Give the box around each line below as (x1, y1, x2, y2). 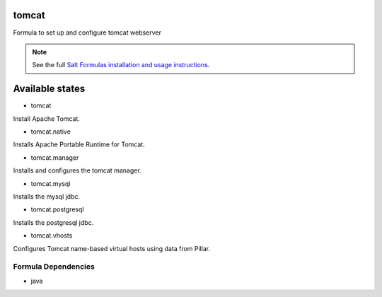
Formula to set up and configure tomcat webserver (13, 28, 162, 37)
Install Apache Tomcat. (13, 114, 81, 123)
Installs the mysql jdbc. (13, 192, 81, 201)
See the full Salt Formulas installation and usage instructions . (32, 61, 210, 69)
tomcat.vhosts (30, 231, 73, 240)
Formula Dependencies (13, 262, 95, 272)
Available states (13, 83, 86, 95)
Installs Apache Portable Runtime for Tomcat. (13, 140, 145, 148)
